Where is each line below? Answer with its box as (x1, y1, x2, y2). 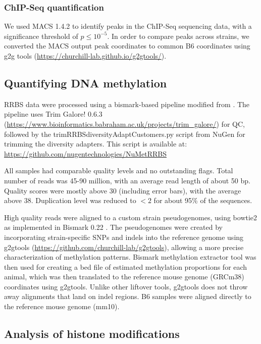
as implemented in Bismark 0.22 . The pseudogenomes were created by (4, 222, 223, 232)
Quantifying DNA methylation (4, 75, 167, 90)
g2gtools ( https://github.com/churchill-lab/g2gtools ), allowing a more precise (4, 241, 244, 252)
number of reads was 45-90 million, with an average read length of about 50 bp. (4, 175, 250, 185)
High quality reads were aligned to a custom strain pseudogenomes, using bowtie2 (4, 212, 257, 222)
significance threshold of (4, 30, 78, 41)
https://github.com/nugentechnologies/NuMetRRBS (4, 148, 167, 159)
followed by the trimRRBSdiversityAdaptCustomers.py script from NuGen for (4, 128, 245, 139)
